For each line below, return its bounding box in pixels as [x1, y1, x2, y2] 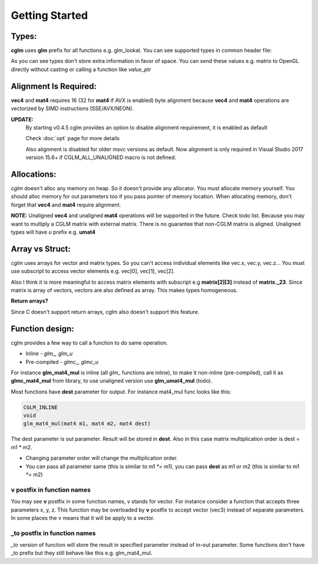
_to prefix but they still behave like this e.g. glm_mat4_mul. [11, 549, 153, 556]
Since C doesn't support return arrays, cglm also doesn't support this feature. [11, 308, 200, 315]
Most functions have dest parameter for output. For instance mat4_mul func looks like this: [11, 388, 231, 395]
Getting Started [11, 9, 88, 22]
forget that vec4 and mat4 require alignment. [11, 201, 121, 208]
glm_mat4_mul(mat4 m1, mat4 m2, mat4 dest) [23, 420, 151, 427]
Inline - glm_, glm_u [25, 350, 73, 357]
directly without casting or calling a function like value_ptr [11, 65, 151, 73]
